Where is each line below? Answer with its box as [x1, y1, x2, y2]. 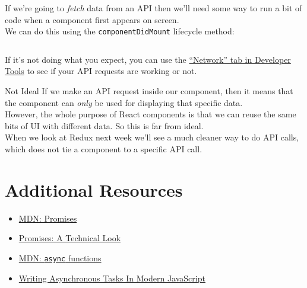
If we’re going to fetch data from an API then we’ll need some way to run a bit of [5, 2, 302, 14]
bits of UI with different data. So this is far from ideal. [5, 119, 204, 132]
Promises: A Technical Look [18, 232, 121, 244]
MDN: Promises [18, 212, 77, 224]
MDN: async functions [18, 251, 102, 264]
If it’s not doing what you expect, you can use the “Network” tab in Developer [5, 53, 291, 65]
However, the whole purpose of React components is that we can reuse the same [5, 108, 296, 120]
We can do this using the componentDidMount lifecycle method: [5, 25, 235, 37]
